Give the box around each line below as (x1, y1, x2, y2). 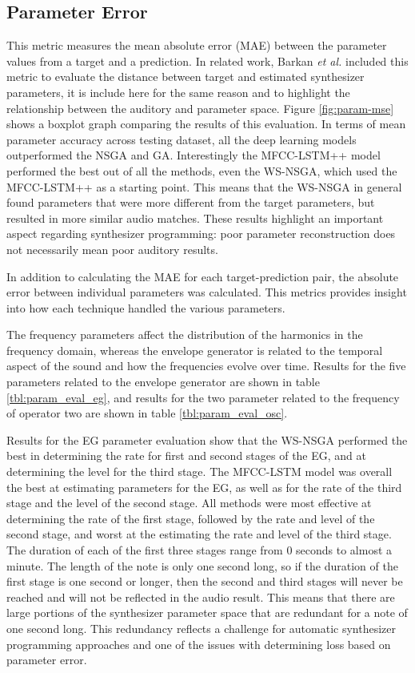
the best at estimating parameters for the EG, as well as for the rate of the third (6, 478, 402, 495)
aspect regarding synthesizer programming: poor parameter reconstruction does (6, 225, 396, 242)
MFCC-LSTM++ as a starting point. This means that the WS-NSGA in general (6, 178, 402, 195)
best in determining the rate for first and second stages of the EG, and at (6, 447, 367, 464)
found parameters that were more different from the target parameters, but (6, 194, 375, 211)
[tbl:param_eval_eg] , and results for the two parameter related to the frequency (6, 389, 400, 405)
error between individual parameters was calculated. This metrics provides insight (6, 284, 407, 300)
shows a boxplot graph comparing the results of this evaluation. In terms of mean (6, 115, 406, 132)
